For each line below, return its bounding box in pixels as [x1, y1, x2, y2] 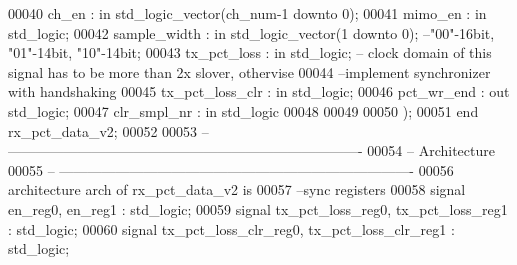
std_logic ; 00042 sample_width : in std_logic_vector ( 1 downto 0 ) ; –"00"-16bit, [8, 22, 495, 43]
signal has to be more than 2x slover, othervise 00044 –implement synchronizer [8, 61, 491, 82]
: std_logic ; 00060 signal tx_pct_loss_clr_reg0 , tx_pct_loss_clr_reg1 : [8, 218, 455, 239]
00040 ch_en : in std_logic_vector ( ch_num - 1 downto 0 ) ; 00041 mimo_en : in [8, 3, 487, 23]
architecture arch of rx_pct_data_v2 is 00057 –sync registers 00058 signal [8, 179, 466, 200]
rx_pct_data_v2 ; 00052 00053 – [8, 120, 209, 141]
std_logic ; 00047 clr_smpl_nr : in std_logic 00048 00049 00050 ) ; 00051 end [8, 100, 479, 121]
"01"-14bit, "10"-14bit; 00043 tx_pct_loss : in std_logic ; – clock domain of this [8, 42, 492, 63]
